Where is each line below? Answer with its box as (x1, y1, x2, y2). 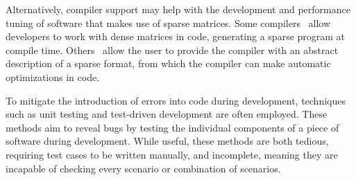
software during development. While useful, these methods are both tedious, (6, 134, 329, 148)
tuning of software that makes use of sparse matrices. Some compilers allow (6, 15, 331, 30)
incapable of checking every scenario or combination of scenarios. (6, 161, 281, 175)
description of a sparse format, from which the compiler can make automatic (6, 56, 331, 71)
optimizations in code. (6, 69, 100, 84)
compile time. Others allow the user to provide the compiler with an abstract (6, 42, 339, 57)
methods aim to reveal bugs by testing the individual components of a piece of (6, 120, 339, 134)
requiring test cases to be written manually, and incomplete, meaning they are (6, 147, 338, 161)
